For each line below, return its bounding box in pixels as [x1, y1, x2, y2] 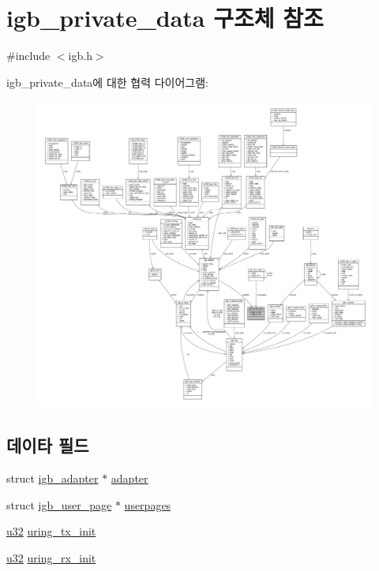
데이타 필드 [6, 433, 89, 457]
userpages [124, 496, 171, 513]
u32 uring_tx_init [6, 523, 96, 539]
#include [6, 47, 51, 64]
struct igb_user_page [6, 496, 112, 513]
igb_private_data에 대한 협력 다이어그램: [6, 73, 209, 90]
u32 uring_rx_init [6, 549, 96, 565]
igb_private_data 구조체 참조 [6, 2, 324, 34]
